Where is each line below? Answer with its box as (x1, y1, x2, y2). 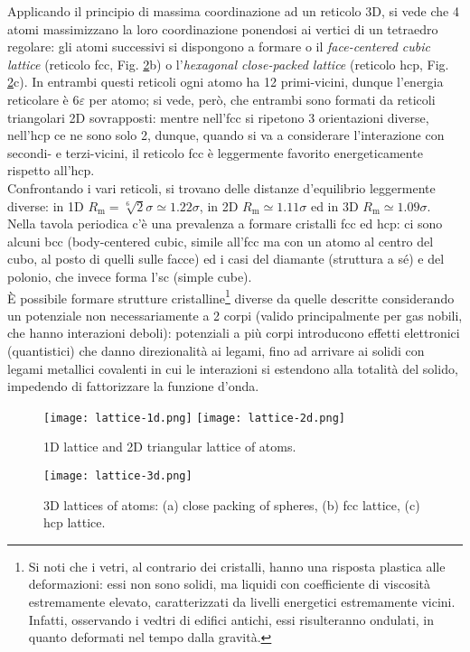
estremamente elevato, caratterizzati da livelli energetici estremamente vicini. (28, 592, 456, 610)
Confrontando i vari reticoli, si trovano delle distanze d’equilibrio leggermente (7, 178, 436, 197)
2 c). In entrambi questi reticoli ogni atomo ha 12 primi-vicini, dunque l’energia (7, 72, 444, 91)
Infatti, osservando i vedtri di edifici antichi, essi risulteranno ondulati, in (28, 610, 435, 629)
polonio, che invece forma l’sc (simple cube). (7, 266, 252, 285)
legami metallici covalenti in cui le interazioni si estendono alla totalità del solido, (7, 359, 458, 377)
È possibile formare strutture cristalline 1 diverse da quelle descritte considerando (7, 285, 455, 307)
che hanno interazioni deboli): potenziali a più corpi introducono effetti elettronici (7, 323, 460, 342)
